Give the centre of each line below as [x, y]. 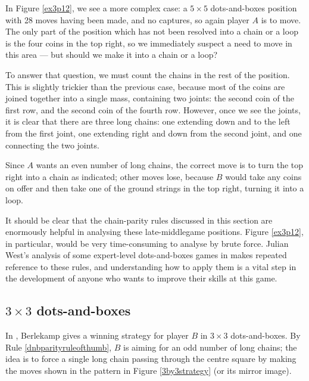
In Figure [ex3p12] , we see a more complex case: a [96, 8]
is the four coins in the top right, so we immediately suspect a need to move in [149, 43]
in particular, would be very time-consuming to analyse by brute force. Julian [147, 243]
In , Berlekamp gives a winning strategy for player [97, 335]
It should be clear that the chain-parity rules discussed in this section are [139, 220]
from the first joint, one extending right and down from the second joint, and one [154, 133]
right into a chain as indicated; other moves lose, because [110, 176]
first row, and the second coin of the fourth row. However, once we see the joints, [153, 109]
